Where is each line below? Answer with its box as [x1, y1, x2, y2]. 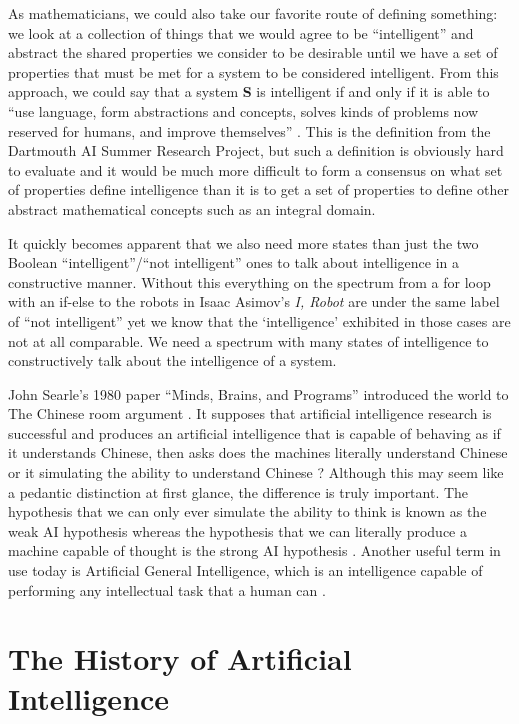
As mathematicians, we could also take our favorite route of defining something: [8, 3, 498, 23]
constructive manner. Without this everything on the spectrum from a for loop [8, 271, 491, 292]
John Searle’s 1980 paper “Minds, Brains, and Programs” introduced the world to [8, 383, 509, 404]
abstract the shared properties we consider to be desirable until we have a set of [8, 42, 498, 63]
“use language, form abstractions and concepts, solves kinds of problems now [8, 100, 479, 121]
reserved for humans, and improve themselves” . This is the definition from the [8, 120, 491, 141]
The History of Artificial [8, 638, 352, 679]
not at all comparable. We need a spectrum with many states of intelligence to [8, 330, 489, 351]
